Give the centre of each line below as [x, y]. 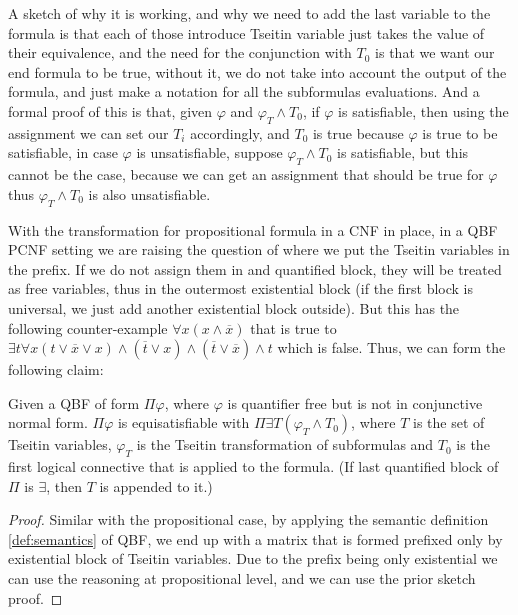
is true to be [460, 132]
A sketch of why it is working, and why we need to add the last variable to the [249, 13]
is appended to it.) [156, 485]
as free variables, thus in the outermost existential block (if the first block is [241, 288]
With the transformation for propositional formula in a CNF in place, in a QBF [253, 229]
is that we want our [435, 52]
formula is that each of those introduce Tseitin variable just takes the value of [246, 32]
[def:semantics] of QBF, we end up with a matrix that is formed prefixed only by [255, 538]
